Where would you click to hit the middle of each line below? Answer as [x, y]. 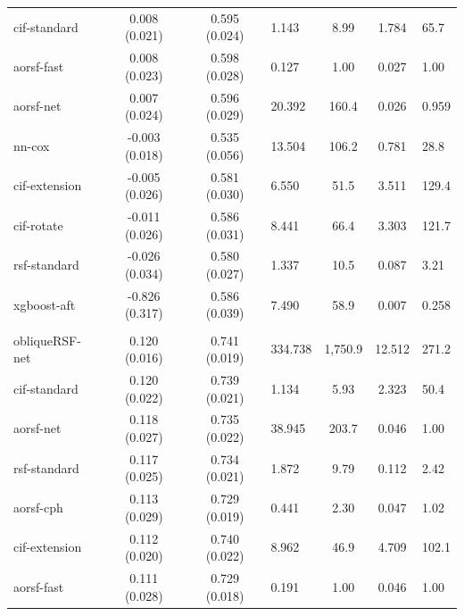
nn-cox [32, 145]
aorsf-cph [38, 508]
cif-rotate [38, 225]
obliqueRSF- [47, 340]
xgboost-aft [45, 304]
